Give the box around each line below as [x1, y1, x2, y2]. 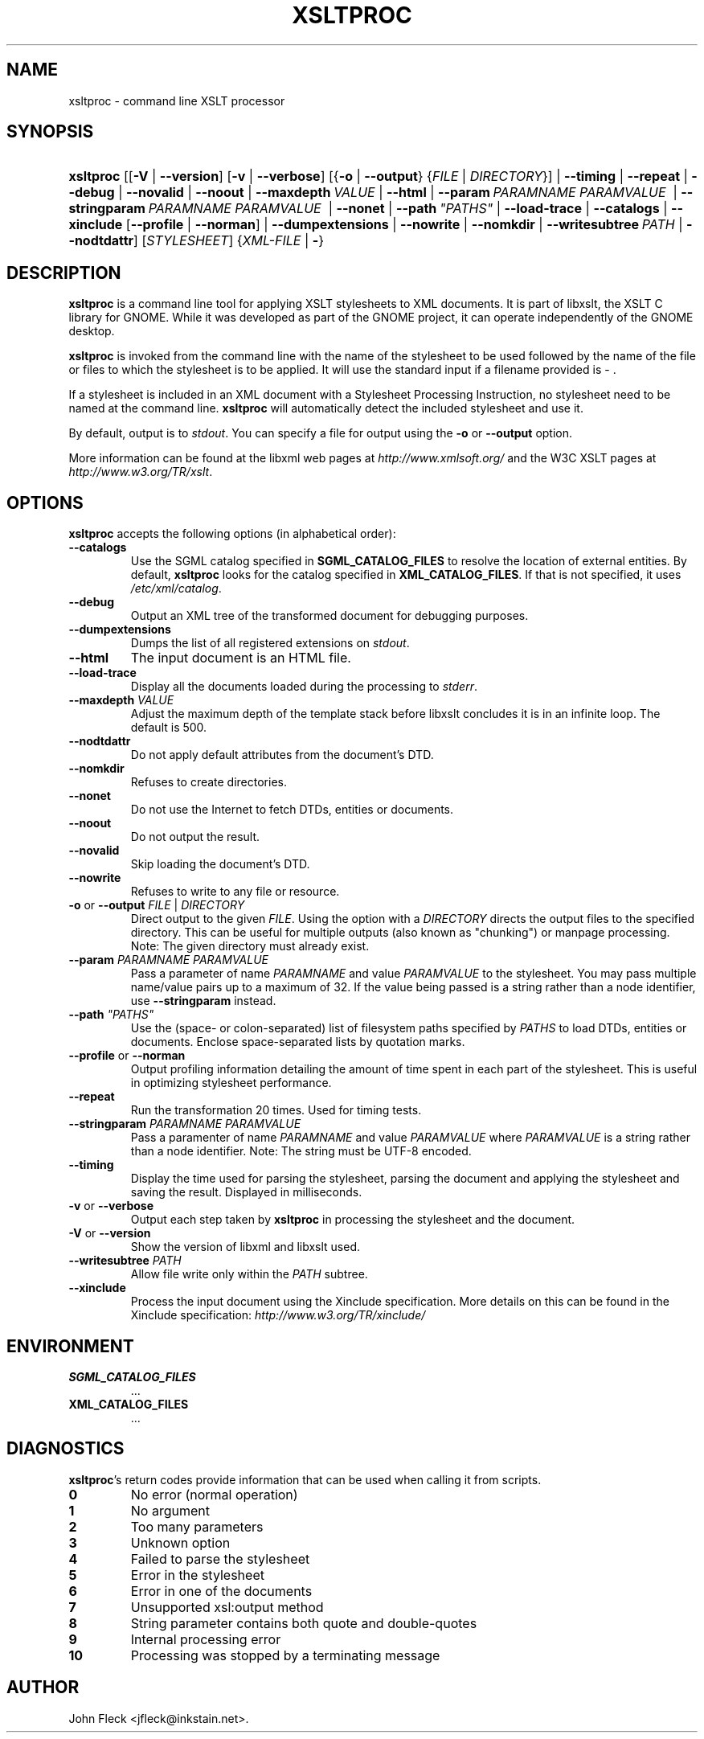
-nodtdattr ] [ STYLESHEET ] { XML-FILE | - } [68, 232, 325, 249]
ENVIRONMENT [6, 1335, 134, 1356]
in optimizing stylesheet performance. [130, 1076, 332, 1090]
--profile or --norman [68, 1048, 186, 1063]
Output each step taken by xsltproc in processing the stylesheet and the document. [130, 1212, 575, 1227]
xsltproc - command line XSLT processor [68, 93, 285, 108]
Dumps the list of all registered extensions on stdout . [130, 636, 410, 650]
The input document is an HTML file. [130, 650, 351, 666]
